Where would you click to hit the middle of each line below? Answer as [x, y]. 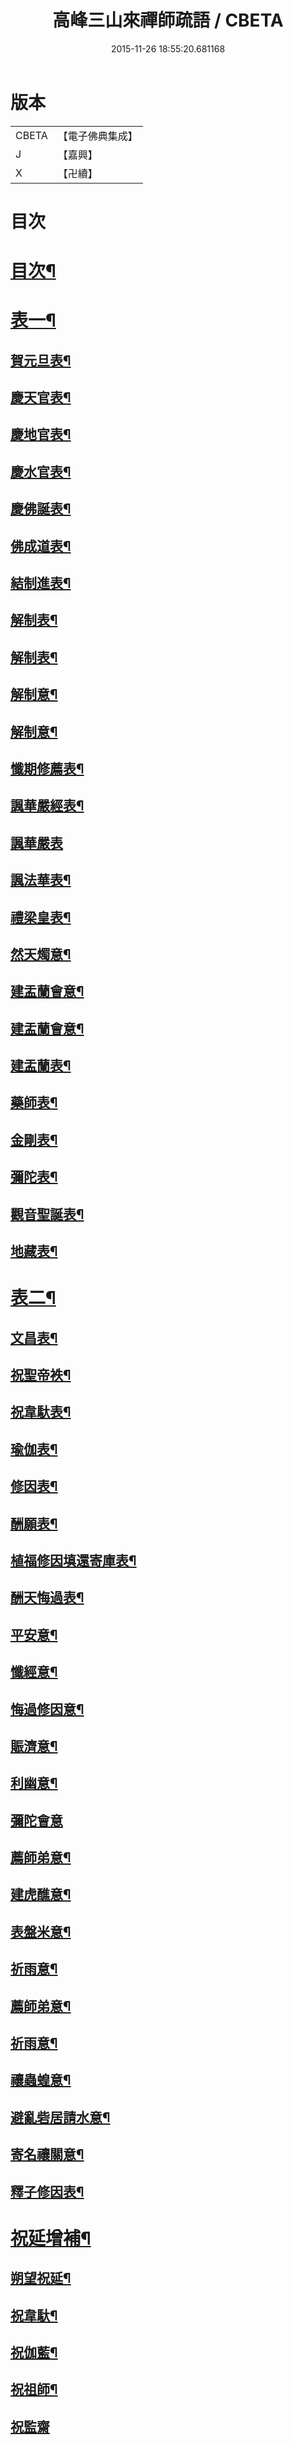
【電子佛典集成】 [97, 136]
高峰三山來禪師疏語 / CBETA [168, 20]
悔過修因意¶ [47, 1709]
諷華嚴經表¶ [47, 806]
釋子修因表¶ [47, 2191]
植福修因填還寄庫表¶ [73, 1560]
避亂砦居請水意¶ [60, 2117]
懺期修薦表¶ [47, 768]
